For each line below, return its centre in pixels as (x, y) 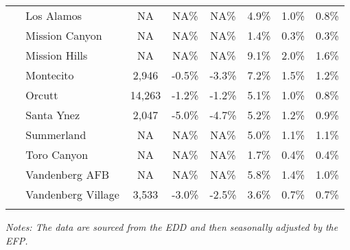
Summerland (56, 135)
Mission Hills (57, 55)
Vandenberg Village (72, 194)
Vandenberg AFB (68, 174)
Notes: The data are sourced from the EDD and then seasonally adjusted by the (172, 227)
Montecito (50, 75)
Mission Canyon (64, 35)
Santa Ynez (53, 115)
